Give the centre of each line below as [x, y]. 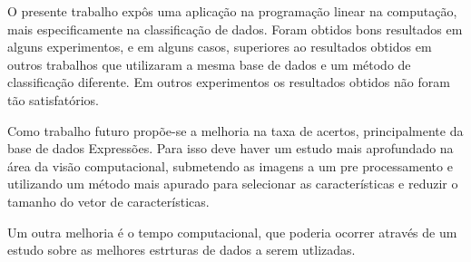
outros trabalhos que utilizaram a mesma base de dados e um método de [209, 64]
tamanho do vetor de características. [108, 201]
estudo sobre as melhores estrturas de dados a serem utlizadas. [182, 250]
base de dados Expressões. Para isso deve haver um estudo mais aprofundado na [231, 148]
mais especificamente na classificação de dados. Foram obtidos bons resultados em [235, 29]
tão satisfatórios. [53, 99]
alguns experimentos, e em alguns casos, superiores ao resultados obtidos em [220, 47]
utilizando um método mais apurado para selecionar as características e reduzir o [233, 184]
